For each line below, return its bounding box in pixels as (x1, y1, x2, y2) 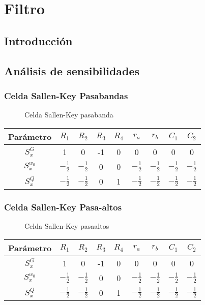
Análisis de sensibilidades (4, 63, 140, 78)
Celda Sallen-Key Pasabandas (4, 89, 128, 102)
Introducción (4, 33, 73, 48)
